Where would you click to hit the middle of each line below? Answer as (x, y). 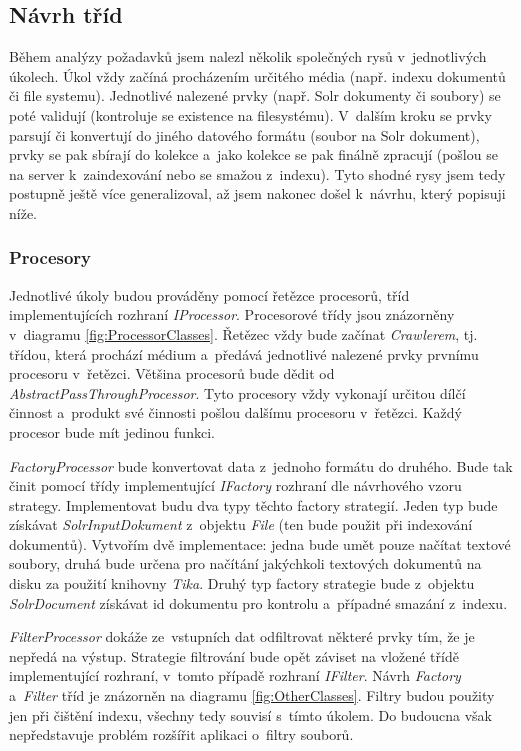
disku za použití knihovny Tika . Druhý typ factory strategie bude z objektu (242, 583)
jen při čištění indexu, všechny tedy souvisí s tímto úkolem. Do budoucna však (250, 714)
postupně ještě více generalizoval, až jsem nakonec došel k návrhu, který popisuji (257, 193)
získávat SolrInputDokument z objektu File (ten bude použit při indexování (241, 524)
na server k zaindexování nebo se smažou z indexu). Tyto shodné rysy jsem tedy (257, 173)
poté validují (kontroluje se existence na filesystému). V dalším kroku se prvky (250, 114)
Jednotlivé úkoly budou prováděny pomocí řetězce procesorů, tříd (209, 294)
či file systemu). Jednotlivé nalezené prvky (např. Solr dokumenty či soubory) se (255, 95)
